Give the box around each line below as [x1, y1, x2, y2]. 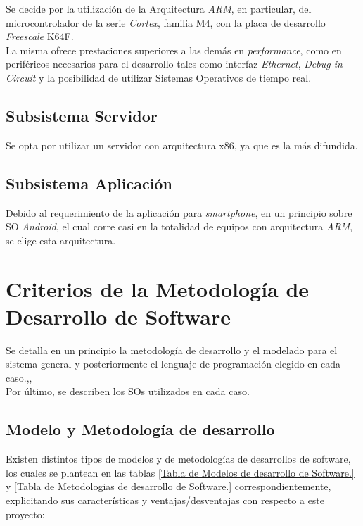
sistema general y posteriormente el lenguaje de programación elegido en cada [6, 356, 340, 371]
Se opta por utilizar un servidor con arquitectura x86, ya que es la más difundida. [6, 137, 358, 152]
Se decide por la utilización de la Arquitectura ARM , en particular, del [6, 1, 312, 15]
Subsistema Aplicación [6, 172, 172, 194]
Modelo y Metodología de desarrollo [6, 418, 275, 440]
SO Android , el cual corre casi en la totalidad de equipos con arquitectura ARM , [6, 219, 353, 234]
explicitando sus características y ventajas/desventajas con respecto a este [6, 493, 325, 508]
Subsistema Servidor [6, 104, 158, 126]
